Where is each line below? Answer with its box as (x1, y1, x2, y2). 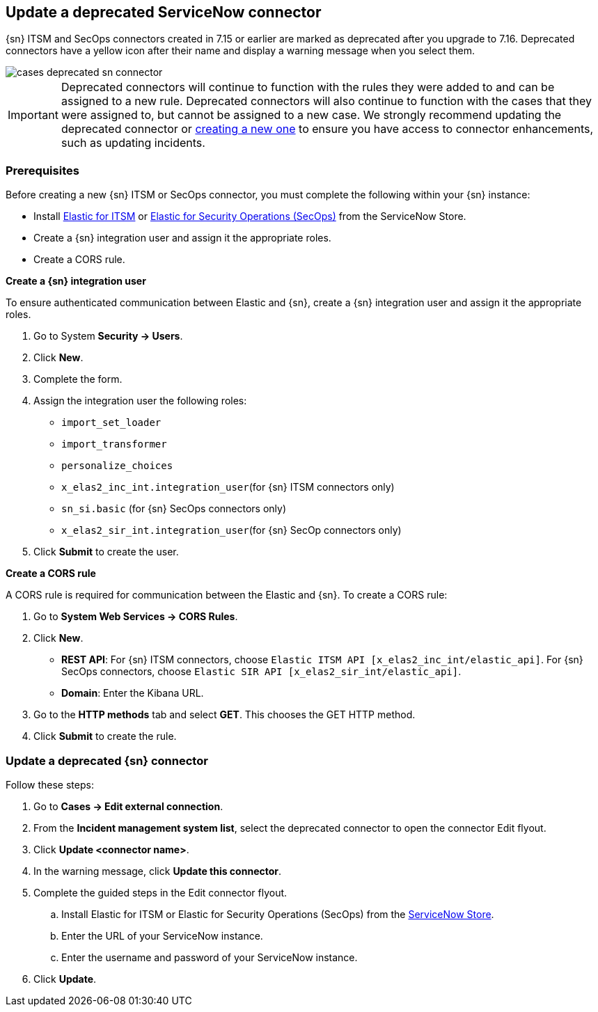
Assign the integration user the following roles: (33, 395, 247, 407)
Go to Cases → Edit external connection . (33, 800, 223, 812)
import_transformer (61, 438, 167, 450)
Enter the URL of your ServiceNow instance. (61, 929, 263, 942)
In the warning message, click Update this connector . (33, 864, 282, 877)
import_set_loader (61, 417, 162, 429)
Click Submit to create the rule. (33, 730, 177, 743)
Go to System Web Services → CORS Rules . (33, 610, 238, 623)
